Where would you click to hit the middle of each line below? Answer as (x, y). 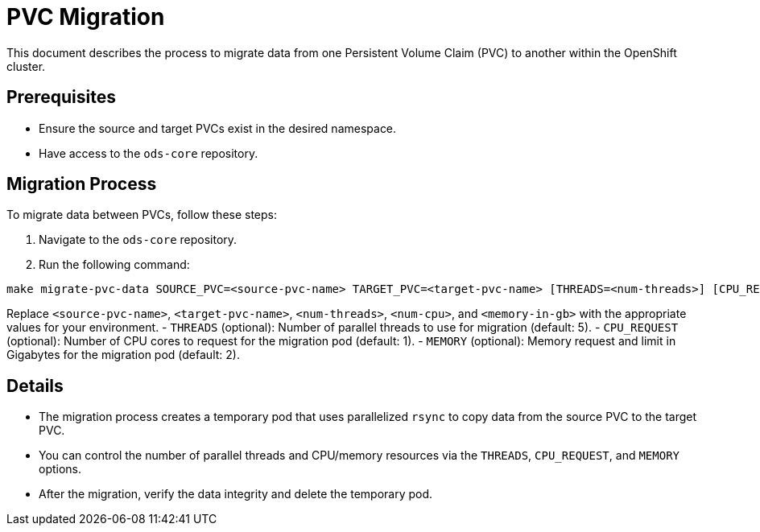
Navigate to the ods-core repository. (138, 240)
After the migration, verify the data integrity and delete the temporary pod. (236, 494)
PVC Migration (86, 17)
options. (60, 469)
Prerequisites (61, 97)
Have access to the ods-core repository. (149, 153)
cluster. (26, 66)
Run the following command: (114, 265)
